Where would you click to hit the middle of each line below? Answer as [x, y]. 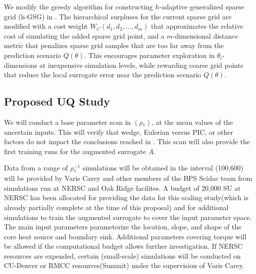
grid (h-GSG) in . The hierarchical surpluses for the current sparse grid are [118, 16]
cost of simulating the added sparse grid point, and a [84, 35]
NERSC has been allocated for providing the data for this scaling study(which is [126, 197]
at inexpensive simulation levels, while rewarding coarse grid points [141, 65]
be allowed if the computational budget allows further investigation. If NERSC [124, 246]
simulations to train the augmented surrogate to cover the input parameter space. [128, 217]
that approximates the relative [197, 26]
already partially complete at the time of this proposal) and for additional [116, 207]
